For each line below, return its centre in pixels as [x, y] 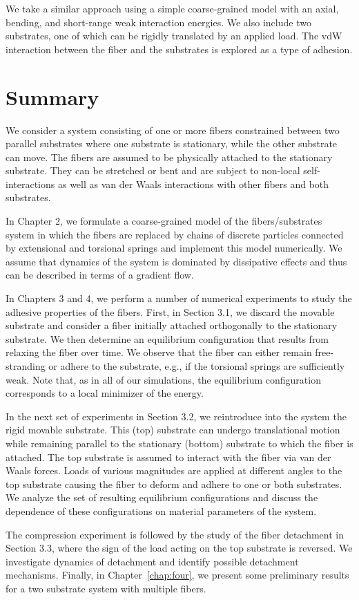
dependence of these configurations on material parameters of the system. [161, 510]
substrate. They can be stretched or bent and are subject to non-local [153, 170]
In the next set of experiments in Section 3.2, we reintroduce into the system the [176, 416]
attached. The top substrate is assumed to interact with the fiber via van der [168, 457]
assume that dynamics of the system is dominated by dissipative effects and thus [176, 261]
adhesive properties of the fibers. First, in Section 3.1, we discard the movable [170, 311]
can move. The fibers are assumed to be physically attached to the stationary [169, 157]
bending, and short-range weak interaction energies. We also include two [158, 22]
